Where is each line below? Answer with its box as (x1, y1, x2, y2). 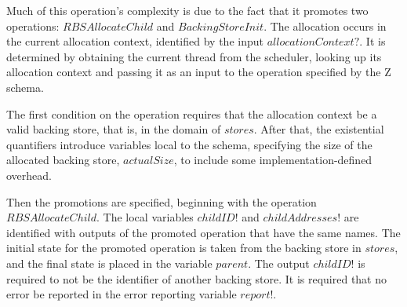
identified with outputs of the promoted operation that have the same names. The (6, 224, 401, 240)
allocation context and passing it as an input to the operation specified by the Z (6, 64, 391, 80)
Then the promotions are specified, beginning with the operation (6, 193, 317, 210)
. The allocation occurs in (263, 17, 387, 34)
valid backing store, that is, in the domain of (6, 121, 221, 137)
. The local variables (96, 209, 194, 225)
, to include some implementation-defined (173, 152, 372, 168)
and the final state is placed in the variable (6, 254, 213, 271)
